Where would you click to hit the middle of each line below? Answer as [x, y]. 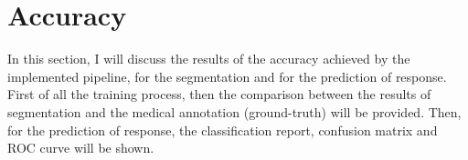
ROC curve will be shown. [81, 148]
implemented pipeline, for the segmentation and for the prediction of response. [227, 76]
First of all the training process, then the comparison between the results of [219, 94]
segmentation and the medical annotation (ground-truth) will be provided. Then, [234, 111]
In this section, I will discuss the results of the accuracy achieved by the [209, 59]
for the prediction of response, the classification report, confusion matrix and [223, 130]
